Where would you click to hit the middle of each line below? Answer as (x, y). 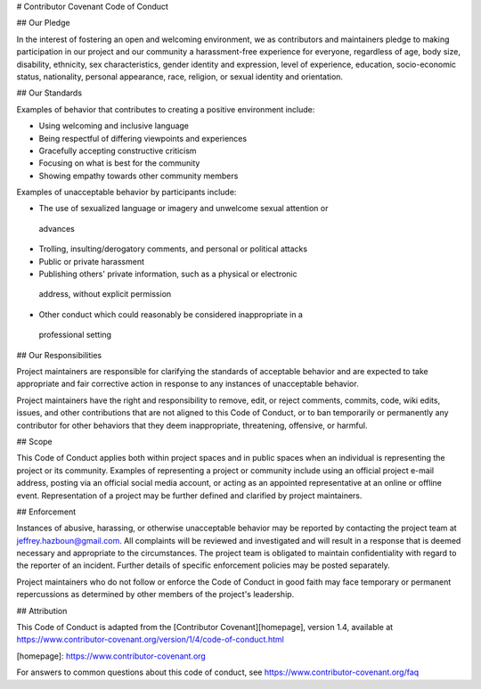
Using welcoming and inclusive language (114, 126)
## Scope (34, 441)
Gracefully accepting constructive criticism (118, 151)
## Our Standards (49, 93)
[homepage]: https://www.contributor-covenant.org (111, 656)
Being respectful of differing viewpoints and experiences (143, 138)
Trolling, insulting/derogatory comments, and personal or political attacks (173, 249)
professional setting (75, 335)
